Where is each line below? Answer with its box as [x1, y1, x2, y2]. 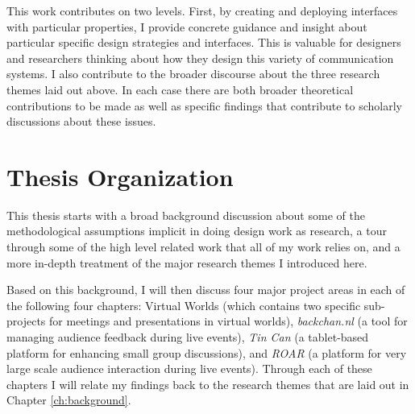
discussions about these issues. [6, 113, 156, 130]
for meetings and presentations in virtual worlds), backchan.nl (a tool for [49, 313, 408, 329]
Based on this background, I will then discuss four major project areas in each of [6, 281, 405, 298]
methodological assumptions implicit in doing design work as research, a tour [6, 222, 387, 239]
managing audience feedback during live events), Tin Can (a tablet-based [6, 329, 369, 346]
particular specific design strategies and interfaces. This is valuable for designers [6, 34, 401, 51]
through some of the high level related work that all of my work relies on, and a [6, 238, 400, 255]
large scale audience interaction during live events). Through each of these [6, 360, 372, 377]
